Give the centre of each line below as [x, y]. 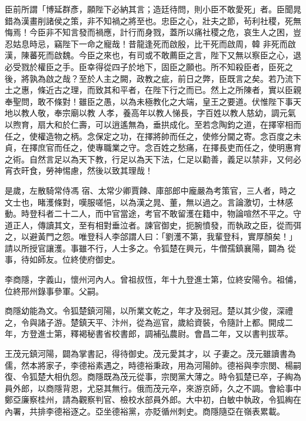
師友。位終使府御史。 [79, 259]
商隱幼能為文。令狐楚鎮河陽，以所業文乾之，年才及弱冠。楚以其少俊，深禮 [149, 311]
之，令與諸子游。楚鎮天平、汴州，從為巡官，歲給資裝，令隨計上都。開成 [145, 322]
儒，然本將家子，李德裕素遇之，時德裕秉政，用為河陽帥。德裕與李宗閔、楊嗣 [153, 365]
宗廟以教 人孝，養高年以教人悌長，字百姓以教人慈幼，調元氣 [179, 113]
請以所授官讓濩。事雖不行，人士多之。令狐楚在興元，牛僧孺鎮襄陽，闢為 [145, 248]
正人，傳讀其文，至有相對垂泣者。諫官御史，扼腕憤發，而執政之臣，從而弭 [157, 225]
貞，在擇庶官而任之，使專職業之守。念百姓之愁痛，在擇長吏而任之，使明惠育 [153, 147]
